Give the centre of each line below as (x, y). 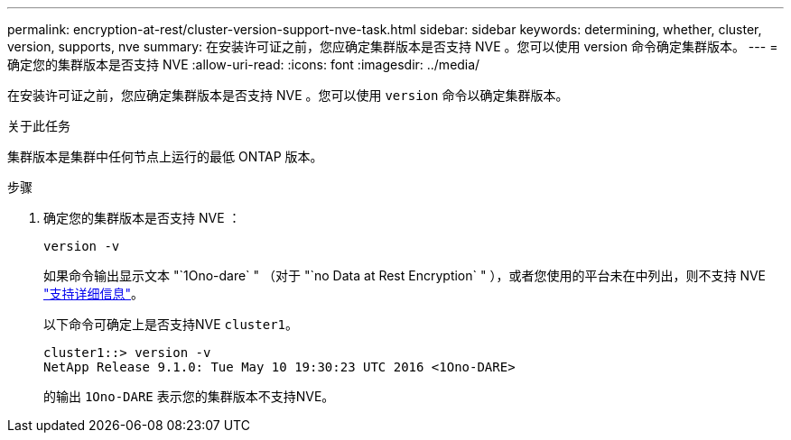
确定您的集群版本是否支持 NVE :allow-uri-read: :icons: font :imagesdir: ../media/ (244, 64)
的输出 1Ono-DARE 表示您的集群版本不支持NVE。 (189, 396)
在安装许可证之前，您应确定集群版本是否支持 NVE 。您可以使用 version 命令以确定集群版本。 (288, 95)
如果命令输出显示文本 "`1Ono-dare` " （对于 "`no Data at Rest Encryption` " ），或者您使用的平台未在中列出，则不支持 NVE (405, 275)
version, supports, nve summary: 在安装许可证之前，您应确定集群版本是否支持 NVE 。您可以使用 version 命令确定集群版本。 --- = (393, 46)
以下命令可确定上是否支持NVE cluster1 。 (171, 324)
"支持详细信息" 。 (94, 293)
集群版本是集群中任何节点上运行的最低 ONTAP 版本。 (165, 156)
